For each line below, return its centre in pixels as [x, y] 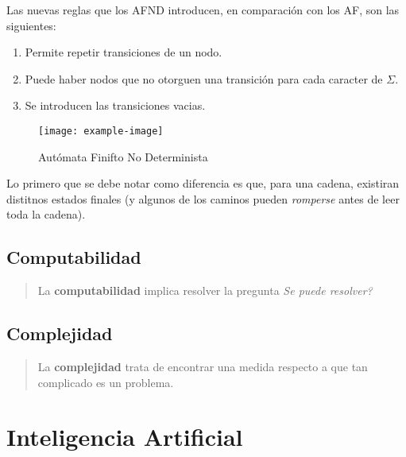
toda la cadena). [46, 214]
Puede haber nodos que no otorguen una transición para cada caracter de [204, 78]
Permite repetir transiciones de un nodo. [124, 52]
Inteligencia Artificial [125, 437]
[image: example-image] [101, 131]
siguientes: [31, 25]
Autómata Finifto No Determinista [123, 156]
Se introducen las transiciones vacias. [115, 105]
